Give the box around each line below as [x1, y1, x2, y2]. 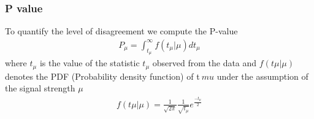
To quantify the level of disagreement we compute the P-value [5, 25, 238, 37]
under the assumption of [216, 69, 308, 82]
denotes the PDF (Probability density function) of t [5, 69, 200, 82]
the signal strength [5, 82, 75, 94]
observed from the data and [152, 56, 257, 69]
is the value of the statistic [39, 56, 140, 69]
